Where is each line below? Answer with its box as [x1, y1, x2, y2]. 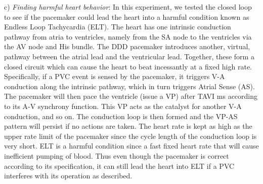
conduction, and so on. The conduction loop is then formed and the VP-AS [4, 111, 238, 121]
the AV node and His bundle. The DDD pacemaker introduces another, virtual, [4, 41, 250, 52]
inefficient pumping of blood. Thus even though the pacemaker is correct [4, 150, 229, 161]
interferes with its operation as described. [4, 170, 133, 181]
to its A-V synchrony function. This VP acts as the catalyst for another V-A [4, 100, 242, 111]
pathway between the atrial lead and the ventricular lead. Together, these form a [4, 51, 254, 61]
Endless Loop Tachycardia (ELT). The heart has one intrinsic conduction [4, 21, 231, 32]
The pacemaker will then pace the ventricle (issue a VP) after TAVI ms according [4, 91, 258, 101]
